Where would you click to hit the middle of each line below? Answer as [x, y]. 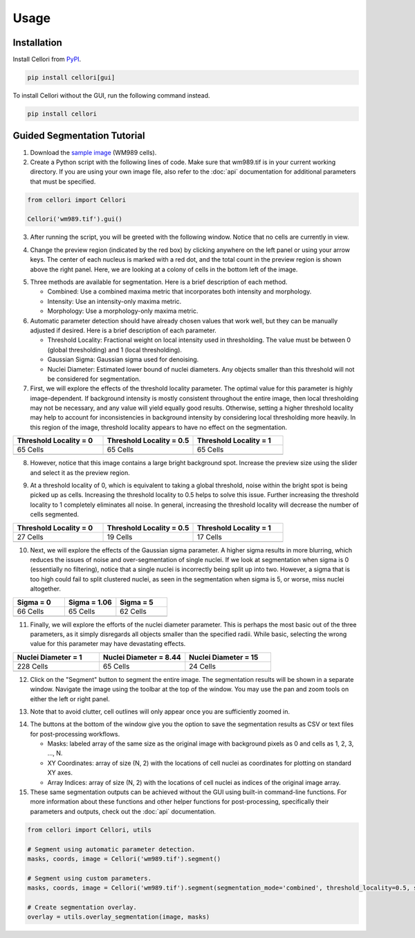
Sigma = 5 [137, 602]
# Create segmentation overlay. [82, 907]
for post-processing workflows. [75, 734]
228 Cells [33, 666]
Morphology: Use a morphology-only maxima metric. [123, 311]
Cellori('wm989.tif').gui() [75, 219]
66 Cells [30, 611]
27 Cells [30, 536]
